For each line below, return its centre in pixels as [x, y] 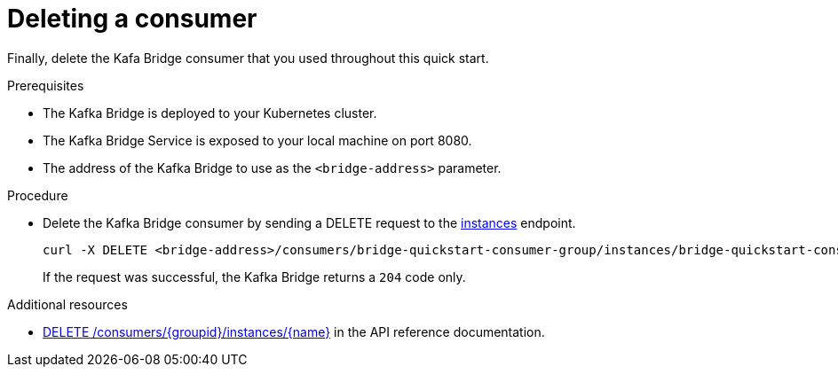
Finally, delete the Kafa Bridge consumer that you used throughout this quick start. [248, 58]
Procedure [38, 195]
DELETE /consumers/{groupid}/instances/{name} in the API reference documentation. [294, 331]
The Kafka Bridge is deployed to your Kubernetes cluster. [210, 113]
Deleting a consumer [132, 19]
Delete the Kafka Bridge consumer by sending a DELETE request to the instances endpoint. [309, 222]
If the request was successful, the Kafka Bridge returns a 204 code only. [254, 277]
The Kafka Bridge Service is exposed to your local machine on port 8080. [257, 140]
